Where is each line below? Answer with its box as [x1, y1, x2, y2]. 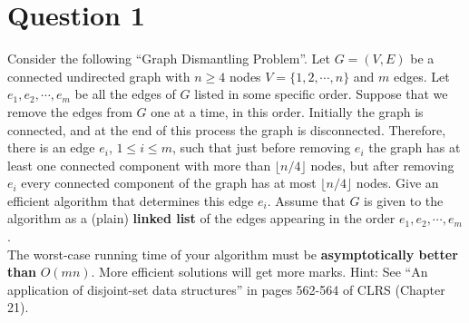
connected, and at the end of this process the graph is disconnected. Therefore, [7, 120, 446, 139]
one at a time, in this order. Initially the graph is [151, 102, 424, 121]
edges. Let [393, 66, 450, 85]
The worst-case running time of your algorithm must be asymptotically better [7, 244, 458, 263]
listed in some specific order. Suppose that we [194, 84, 448, 103]
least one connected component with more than [7, 155, 271, 174]
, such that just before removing [171, 138, 351, 157]
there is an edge [7, 138, 95, 157]
